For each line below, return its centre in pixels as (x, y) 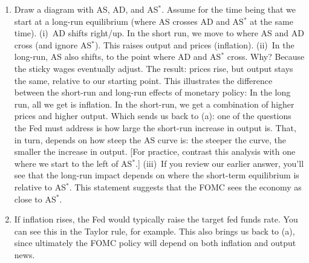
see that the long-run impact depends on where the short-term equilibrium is (157, 175)
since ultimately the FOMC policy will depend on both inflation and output (155, 243)
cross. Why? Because (266, 57)
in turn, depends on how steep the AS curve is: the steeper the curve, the (150, 139)
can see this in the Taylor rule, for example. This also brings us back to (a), (154, 231)
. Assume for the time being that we (229, 9)
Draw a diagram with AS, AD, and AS (86, 9)
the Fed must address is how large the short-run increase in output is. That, (155, 127)
